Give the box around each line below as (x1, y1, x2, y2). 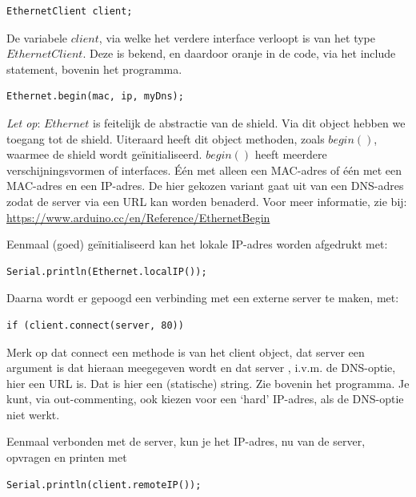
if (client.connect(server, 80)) (6, 319, 184, 331)
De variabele (6, 29, 68, 46)
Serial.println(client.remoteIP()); (6, 479, 202, 491)
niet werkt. (6, 406, 60, 422)
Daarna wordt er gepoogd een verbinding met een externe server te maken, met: (6, 289, 399, 306)
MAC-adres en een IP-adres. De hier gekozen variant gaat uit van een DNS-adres (6, 177, 404, 194)
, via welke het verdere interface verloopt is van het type (98, 29, 375, 46)
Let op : (6, 114, 41, 131)
